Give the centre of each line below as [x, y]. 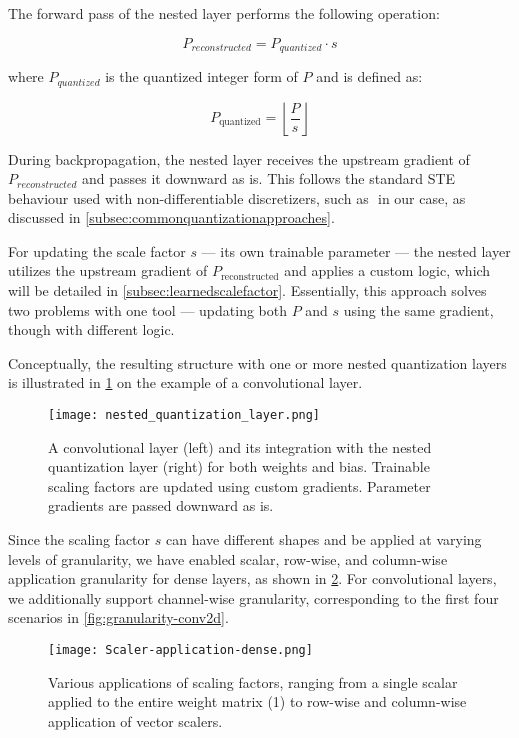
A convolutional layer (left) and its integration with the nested [240, 446]
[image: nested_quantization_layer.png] [184, 415]
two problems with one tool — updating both [147, 309]
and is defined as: [369, 76]
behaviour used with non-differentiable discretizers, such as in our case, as [237, 197]
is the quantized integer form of [201, 76]
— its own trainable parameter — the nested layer [356, 250]
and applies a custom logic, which [387, 270]
